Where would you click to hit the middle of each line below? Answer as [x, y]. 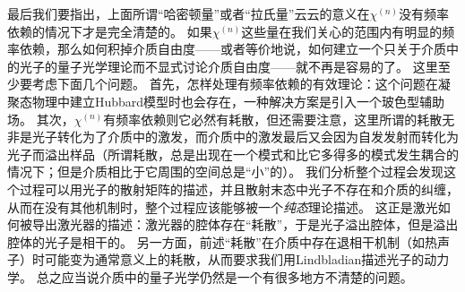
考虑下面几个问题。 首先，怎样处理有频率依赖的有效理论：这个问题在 [235, 84]
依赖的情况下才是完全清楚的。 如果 [110, 31]
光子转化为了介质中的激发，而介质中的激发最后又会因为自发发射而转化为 [245, 137]
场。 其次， [41, 119]
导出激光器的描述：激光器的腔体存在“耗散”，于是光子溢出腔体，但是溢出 [245, 224]
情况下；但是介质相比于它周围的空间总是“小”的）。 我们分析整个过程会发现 [225, 172]
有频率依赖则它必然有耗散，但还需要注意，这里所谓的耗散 [273, 119]
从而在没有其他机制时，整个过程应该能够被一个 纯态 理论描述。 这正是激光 [223, 206]
